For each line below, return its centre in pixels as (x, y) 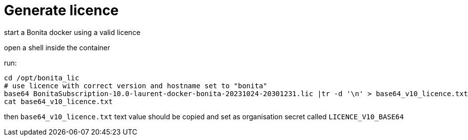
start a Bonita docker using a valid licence (72, 32)
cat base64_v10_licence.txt (58, 101)
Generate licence (61, 10)
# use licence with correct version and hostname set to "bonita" (136, 86)
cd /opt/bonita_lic (42, 78)
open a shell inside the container (57, 47)
